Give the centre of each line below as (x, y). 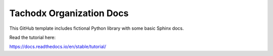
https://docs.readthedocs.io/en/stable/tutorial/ (58, 47)
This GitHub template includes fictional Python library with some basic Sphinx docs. (97, 28)
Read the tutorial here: (32, 37)
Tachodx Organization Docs (69, 13)
